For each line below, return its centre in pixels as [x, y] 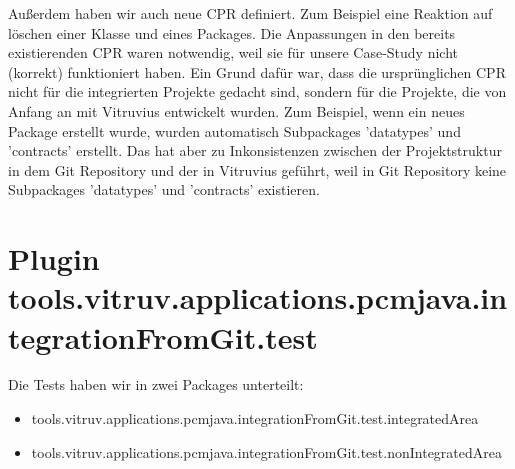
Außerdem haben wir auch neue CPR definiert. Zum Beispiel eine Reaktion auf [250, 13]
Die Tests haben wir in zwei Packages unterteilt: [156, 384]
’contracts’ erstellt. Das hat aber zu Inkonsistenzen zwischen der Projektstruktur [255, 150]
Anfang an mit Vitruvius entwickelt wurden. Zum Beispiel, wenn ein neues [236, 110]
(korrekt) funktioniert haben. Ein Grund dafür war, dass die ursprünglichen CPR [257, 71]
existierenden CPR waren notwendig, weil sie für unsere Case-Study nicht [233, 52]
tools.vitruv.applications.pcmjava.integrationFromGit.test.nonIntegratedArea [266, 451]
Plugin [54, 258]
